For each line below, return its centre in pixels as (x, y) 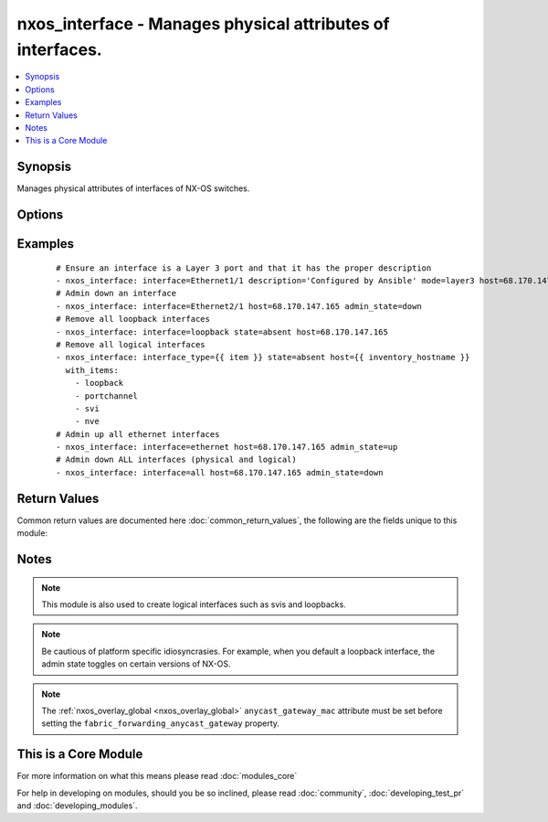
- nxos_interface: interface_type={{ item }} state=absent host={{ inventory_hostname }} (263, 358)
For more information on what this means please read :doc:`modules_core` (157, 776)
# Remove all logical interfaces (131, 344)
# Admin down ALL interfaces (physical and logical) (176, 460)
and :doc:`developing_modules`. (77, 806)
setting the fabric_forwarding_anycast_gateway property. (161, 723)
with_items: (92, 370)
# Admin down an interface (116, 294)
